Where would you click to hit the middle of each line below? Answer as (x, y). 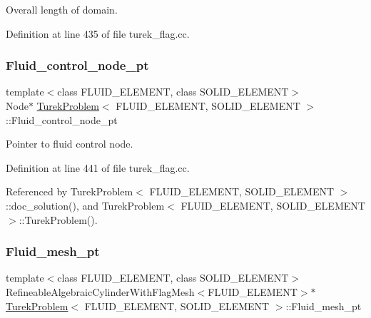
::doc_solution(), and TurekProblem (85, 205)
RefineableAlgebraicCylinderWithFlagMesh (100, 291)
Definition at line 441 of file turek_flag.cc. (98, 167)
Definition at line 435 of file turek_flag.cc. (98, 33)
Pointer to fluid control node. (70, 144)
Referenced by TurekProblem (70, 191)
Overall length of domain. (62, 9)
